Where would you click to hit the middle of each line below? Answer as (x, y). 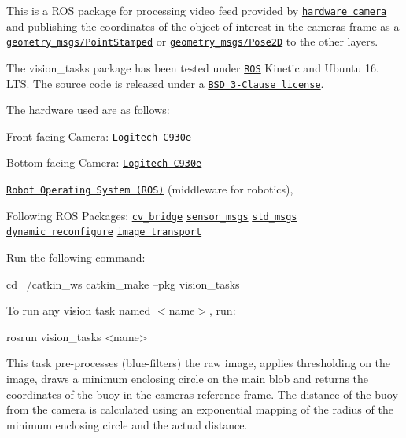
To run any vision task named (79, 310)
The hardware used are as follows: (88, 110)
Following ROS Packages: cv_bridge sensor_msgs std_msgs (152, 215)
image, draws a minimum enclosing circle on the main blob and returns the (188, 379)
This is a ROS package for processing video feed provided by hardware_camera (197, 10)
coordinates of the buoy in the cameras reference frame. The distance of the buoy (202, 394)
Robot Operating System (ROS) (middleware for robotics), (150, 189)
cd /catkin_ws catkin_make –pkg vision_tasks (123, 283)
